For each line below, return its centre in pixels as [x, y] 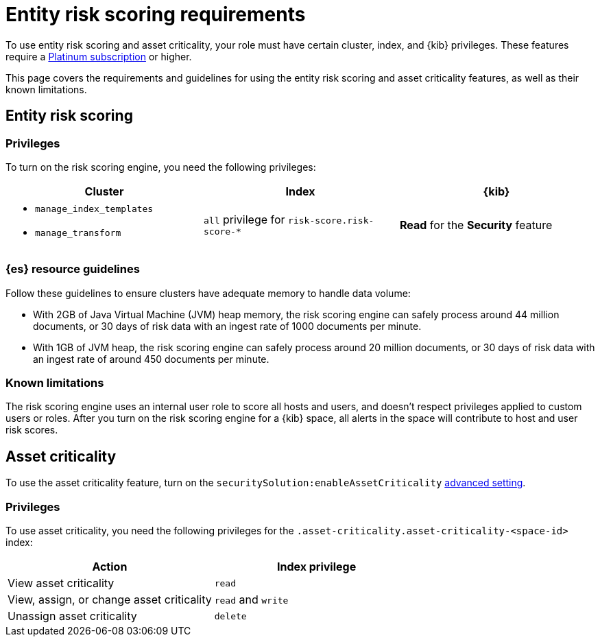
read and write [251, 600]
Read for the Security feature [476, 225]
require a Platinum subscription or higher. [99, 56]
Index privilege [316, 567]
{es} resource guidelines [73, 269]
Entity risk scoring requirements [156, 14]
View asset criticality [61, 583]
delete [230, 616]
